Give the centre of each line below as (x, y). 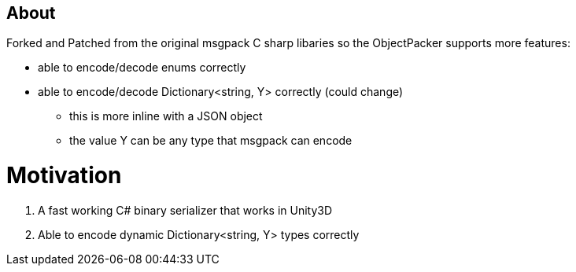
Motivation (64, 176)
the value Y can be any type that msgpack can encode (211, 141)
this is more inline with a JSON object (166, 116)
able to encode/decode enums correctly (142, 68)
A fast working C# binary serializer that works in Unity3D (185, 210)
